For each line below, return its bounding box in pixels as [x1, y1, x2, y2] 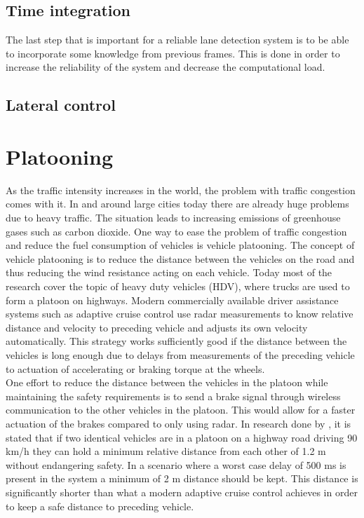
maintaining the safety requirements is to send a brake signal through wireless [6, 388, 341, 403]
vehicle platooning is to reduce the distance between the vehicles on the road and [6, 251, 355, 266]
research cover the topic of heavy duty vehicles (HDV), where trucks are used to [6, 279, 350, 294]
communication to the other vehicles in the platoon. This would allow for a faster [6, 402, 356, 417]
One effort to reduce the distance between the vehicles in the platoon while [6, 375, 328, 390]
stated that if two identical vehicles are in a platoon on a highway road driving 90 [6, 430, 358, 444]
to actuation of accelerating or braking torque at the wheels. [6, 361, 265, 376]
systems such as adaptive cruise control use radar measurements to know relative [6, 306, 353, 321]
